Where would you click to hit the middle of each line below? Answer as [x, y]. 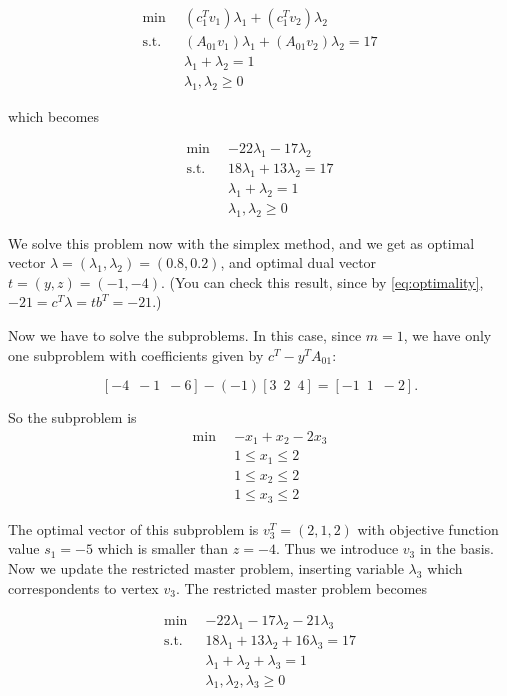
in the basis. [456, 548]
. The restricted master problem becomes [301, 587]
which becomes [54, 115]
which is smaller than [163, 548]
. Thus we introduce [337, 548]
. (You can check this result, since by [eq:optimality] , [322, 281]
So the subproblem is [72, 417]
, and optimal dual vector [298, 262]
